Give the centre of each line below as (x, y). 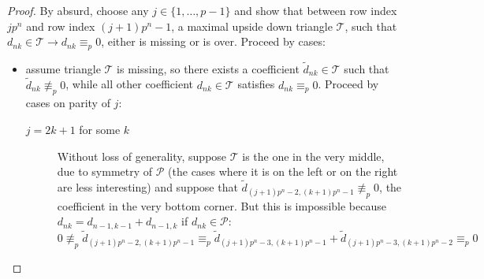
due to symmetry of (105, 171)
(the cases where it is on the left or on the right (283, 171)
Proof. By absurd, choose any (78, 10)
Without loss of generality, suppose (142, 156)
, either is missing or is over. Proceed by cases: (213, 41)
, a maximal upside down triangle (252, 26)
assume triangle (63, 68)
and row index (61, 26)
